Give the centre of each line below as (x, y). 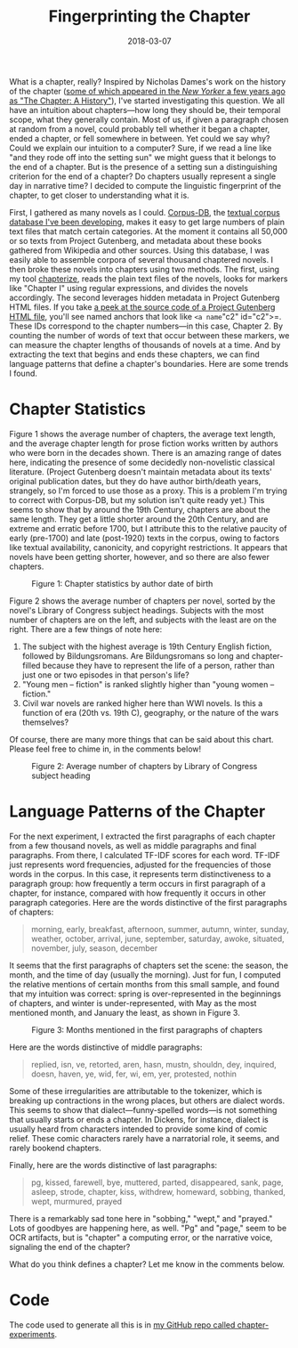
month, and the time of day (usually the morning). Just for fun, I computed (145, 974)
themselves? (45, 722)
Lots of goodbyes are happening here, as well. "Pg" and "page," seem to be (148, 1228)
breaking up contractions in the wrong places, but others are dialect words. (147, 1100)
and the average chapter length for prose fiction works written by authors (144, 443)
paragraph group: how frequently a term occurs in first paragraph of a (137, 883)
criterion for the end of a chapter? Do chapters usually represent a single (143, 176)
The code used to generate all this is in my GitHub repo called (122, 1325)
